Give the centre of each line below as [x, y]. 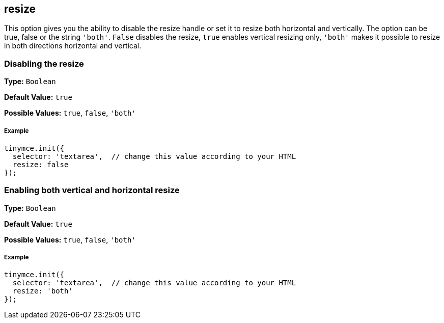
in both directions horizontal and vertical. [73, 46]
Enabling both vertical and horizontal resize [92, 190]
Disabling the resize [44, 63]
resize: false [40, 164]
